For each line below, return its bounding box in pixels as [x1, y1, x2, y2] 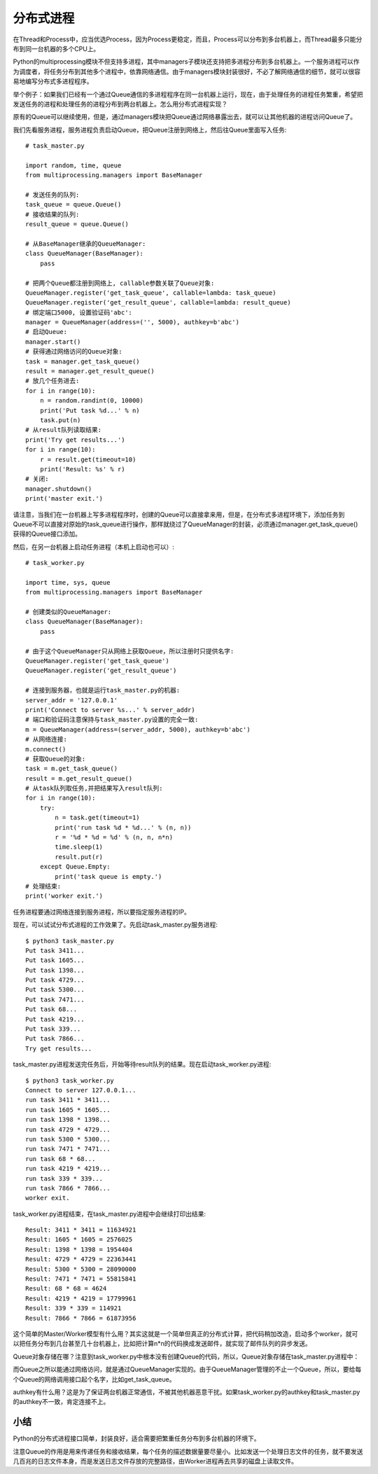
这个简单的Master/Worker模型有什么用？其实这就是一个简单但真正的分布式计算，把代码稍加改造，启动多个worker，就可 [13, 1329, 358, 1337]
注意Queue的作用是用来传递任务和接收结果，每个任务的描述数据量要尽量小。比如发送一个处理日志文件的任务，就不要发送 [13, 1447, 363, 1456]
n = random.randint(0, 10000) [39, 396, 143, 405]
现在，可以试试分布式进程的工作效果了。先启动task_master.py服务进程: [13, 921, 218, 929]
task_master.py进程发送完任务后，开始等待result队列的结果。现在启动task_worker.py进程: [13, 1060, 272, 1069]
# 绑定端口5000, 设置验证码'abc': [25, 308, 133, 317]
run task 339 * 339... [25, 1174, 104, 1183]
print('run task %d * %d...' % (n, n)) [55, 823, 192, 831]
